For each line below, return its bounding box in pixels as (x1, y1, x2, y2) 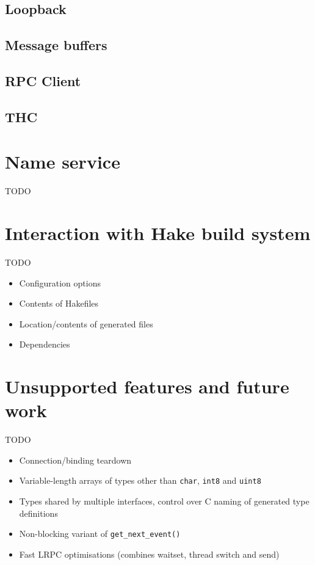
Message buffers (5, 35, 107, 54)
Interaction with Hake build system (5, 221, 311, 246)
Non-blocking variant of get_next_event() (19, 527, 181, 540)
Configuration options (19, 276, 101, 289)
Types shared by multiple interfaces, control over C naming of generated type (19, 495, 310, 508)
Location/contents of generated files (19, 317, 153, 330)
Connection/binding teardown (19, 453, 132, 466)
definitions (19, 506, 58, 519)
